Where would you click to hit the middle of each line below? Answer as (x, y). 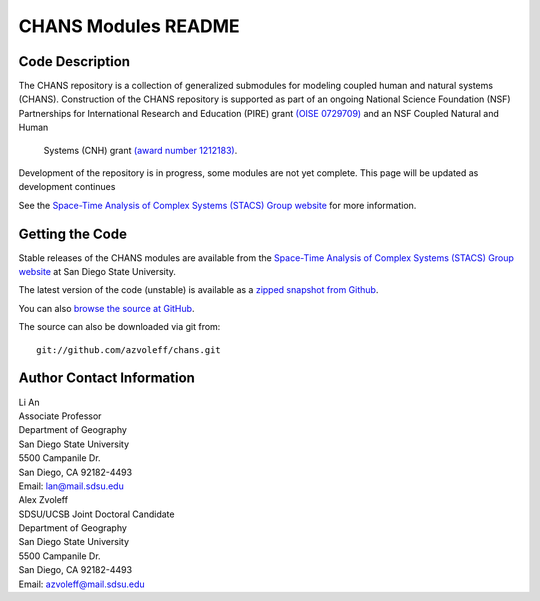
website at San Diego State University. (97, 272)
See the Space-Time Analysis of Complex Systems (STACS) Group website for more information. (217, 205)
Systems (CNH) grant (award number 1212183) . (140, 150)
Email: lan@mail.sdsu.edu (71, 486)
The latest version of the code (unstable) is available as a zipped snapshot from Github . (198, 290)
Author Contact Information (106, 378)
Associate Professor (60, 416)
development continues (67, 187)
